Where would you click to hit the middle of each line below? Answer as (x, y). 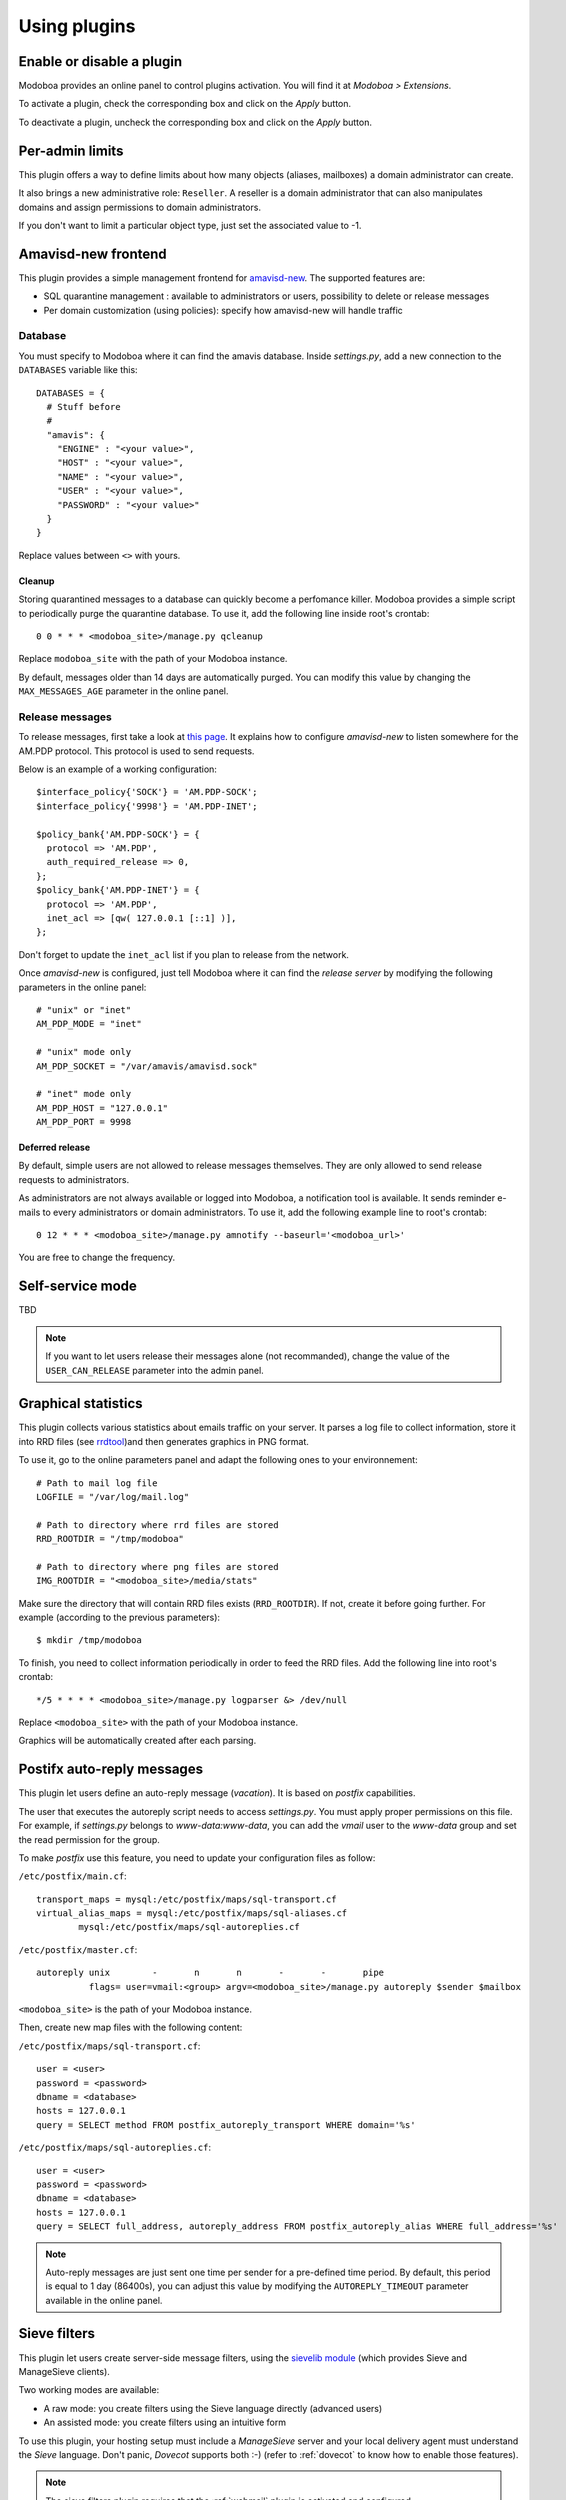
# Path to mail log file (97, 1483)
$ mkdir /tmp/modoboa (89, 1640)
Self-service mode (77, 1286)
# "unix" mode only (84, 1052)
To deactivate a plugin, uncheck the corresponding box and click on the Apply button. (195, 122)
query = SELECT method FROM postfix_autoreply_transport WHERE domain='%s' (226, 2124)
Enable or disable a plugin (100, 61)
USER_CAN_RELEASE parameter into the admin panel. (154, 1370)
